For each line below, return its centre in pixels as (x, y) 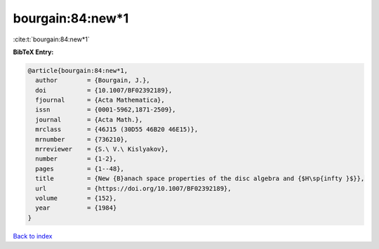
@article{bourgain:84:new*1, (78, 70)
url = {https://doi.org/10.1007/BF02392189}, (133, 188)
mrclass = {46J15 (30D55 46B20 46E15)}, (117, 129)
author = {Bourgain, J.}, (93, 80)
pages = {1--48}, (80, 169)
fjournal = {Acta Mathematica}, (100, 100)
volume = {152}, (76, 198)
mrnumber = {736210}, (82, 139)
